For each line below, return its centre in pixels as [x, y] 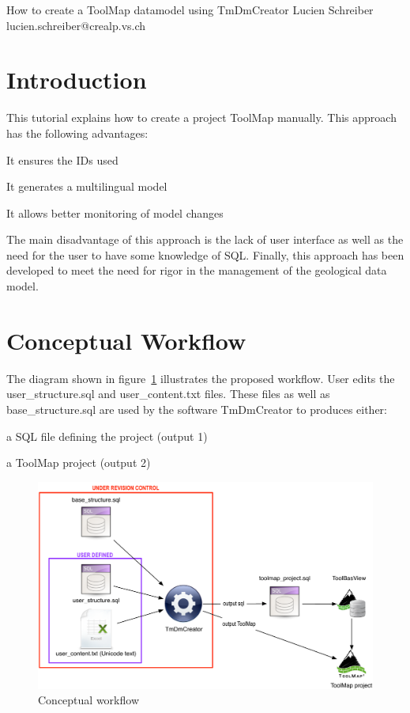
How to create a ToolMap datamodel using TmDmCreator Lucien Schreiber [190, 9]
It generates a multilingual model [87, 186]
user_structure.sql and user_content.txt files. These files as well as [168, 394]
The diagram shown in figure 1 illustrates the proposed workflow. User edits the [201, 378]
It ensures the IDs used [62, 159]
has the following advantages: [77, 133]
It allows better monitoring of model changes [115, 212]
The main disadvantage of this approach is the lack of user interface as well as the [205, 239]
